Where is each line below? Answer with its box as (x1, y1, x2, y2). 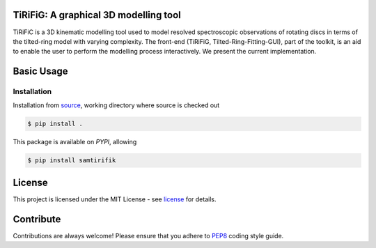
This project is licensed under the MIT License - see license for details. (13, 195, 217, 203)
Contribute (13, 213, 61, 225)
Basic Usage (13, 65, 68, 77)
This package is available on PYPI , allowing (13, 138, 137, 146)
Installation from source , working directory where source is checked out (13, 101, 220, 109)
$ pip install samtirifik (27, 157, 116, 164)
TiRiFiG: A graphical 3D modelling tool (13, 9, 181, 21)
